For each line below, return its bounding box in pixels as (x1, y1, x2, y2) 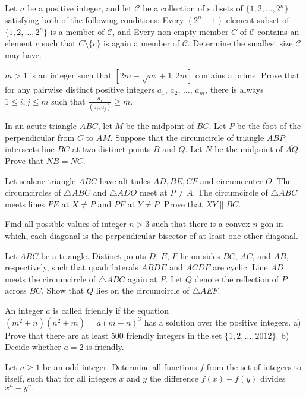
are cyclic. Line (213, 261, 268, 273)
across (5, 284, 27, 297)
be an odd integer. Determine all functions (42, 360, 197, 373)
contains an (257, 25, 299, 37)
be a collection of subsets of (143, 2, 243, 14)
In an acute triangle (5, 119, 77, 132)
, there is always (205, 83, 264, 96)
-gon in (257, 218, 283, 230)
